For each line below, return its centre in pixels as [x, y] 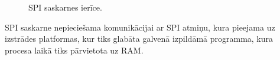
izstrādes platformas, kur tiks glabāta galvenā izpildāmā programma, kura [139, 39]
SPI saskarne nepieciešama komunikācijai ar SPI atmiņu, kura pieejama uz [140, 27]
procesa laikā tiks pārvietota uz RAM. [74, 50]
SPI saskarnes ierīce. [65, 7]
